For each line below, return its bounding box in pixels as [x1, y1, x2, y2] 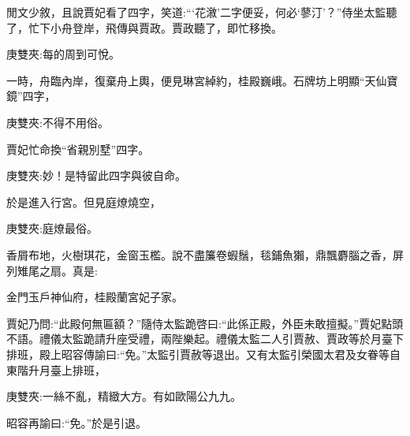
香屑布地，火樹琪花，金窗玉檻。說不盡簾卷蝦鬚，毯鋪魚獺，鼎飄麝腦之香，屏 [6, 246, 404, 263]
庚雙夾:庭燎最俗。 [6, 220, 98, 237]
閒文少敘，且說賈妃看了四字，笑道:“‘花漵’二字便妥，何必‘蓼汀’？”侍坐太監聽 [6, 4, 397, 20]
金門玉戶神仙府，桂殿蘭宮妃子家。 [6, 289, 183, 305]
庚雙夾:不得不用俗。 [6, 114, 109, 130]
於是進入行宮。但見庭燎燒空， [6, 193, 161, 210]
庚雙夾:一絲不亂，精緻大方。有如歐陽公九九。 [6, 388, 241, 404]
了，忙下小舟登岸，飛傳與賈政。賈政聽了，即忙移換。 [6, 19, 282, 35]
